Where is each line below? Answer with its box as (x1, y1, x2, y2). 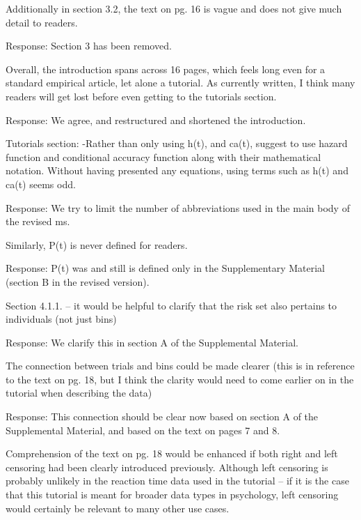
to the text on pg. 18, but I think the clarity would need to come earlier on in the (6, 372, 354, 386)
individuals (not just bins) (6, 312, 117, 326)
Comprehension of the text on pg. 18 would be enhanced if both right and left (6, 446, 338, 461)
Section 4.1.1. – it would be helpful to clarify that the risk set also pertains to (6, 298, 337, 312)
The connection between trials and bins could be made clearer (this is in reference (6, 358, 355, 373)
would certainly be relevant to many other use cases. (6, 500, 230, 515)
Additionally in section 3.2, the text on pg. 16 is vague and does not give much (6, 1, 342, 15)
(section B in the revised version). (6, 274, 150, 289)
